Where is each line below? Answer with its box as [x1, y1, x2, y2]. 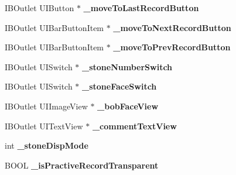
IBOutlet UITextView [5, 119, 83, 132]
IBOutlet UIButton [5, 2, 74, 13]
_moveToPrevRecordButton [113, 41, 231, 53]
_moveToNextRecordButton [113, 21, 231, 33]
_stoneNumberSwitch [82, 60, 173, 73]
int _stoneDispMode [5, 139, 88, 152]
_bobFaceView [97, 99, 159, 112]
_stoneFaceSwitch [82, 80, 157, 92]
